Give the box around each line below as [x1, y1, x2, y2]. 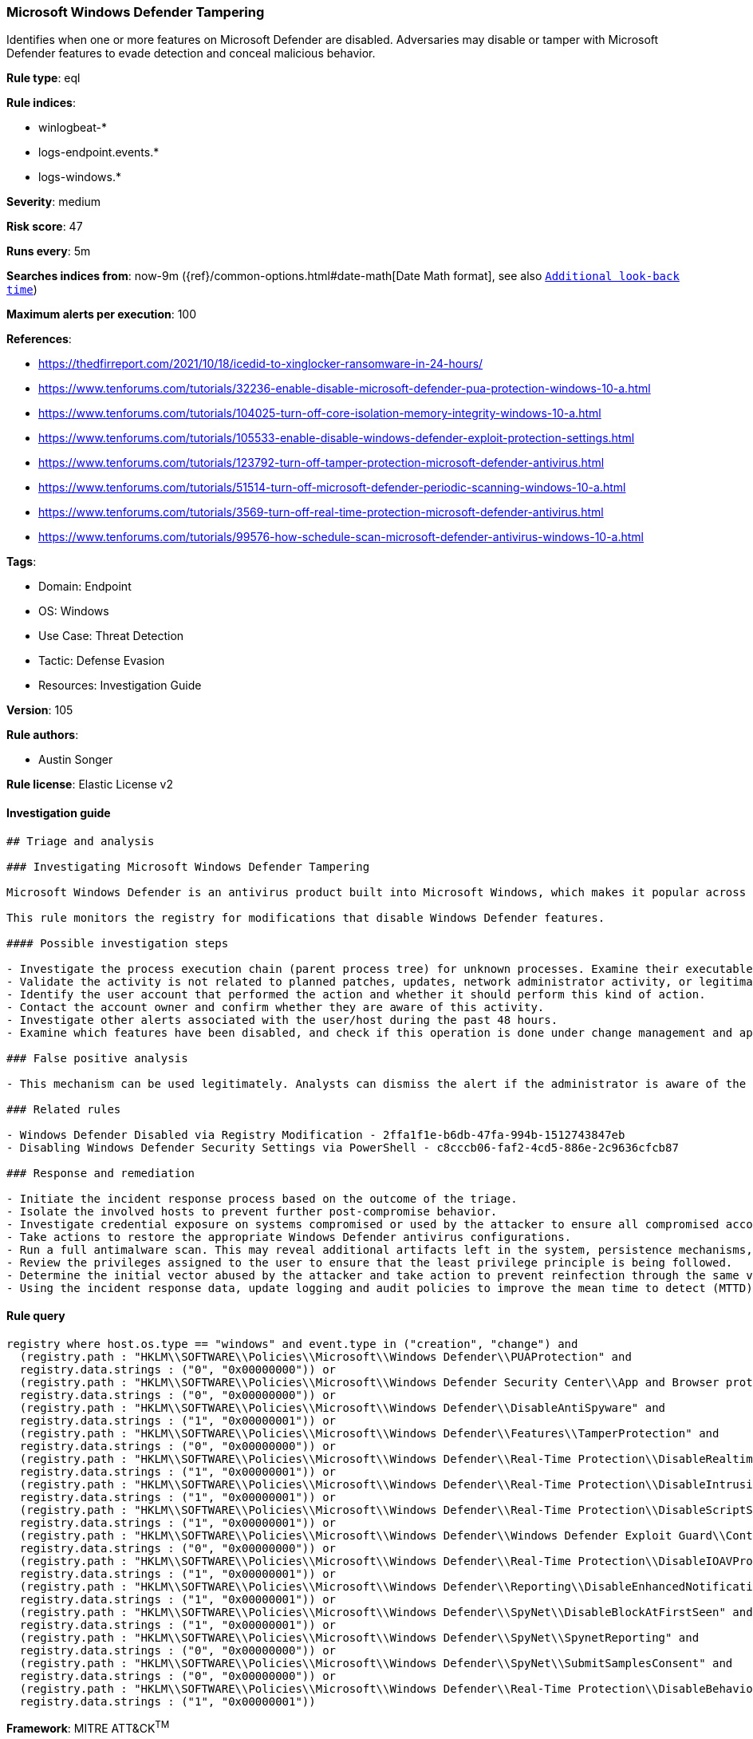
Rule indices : [6, 96, 76, 110]
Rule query [6, 1309, 65, 1323]
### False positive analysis [6, 1051, 188, 1065]
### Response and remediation [6, 1166, 195, 1180]
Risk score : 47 [6, 219, 83, 234]
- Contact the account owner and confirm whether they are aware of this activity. [6, 1000, 545, 1014]
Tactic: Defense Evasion [38, 654, 165, 668]
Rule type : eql [6, 71, 81, 85]
